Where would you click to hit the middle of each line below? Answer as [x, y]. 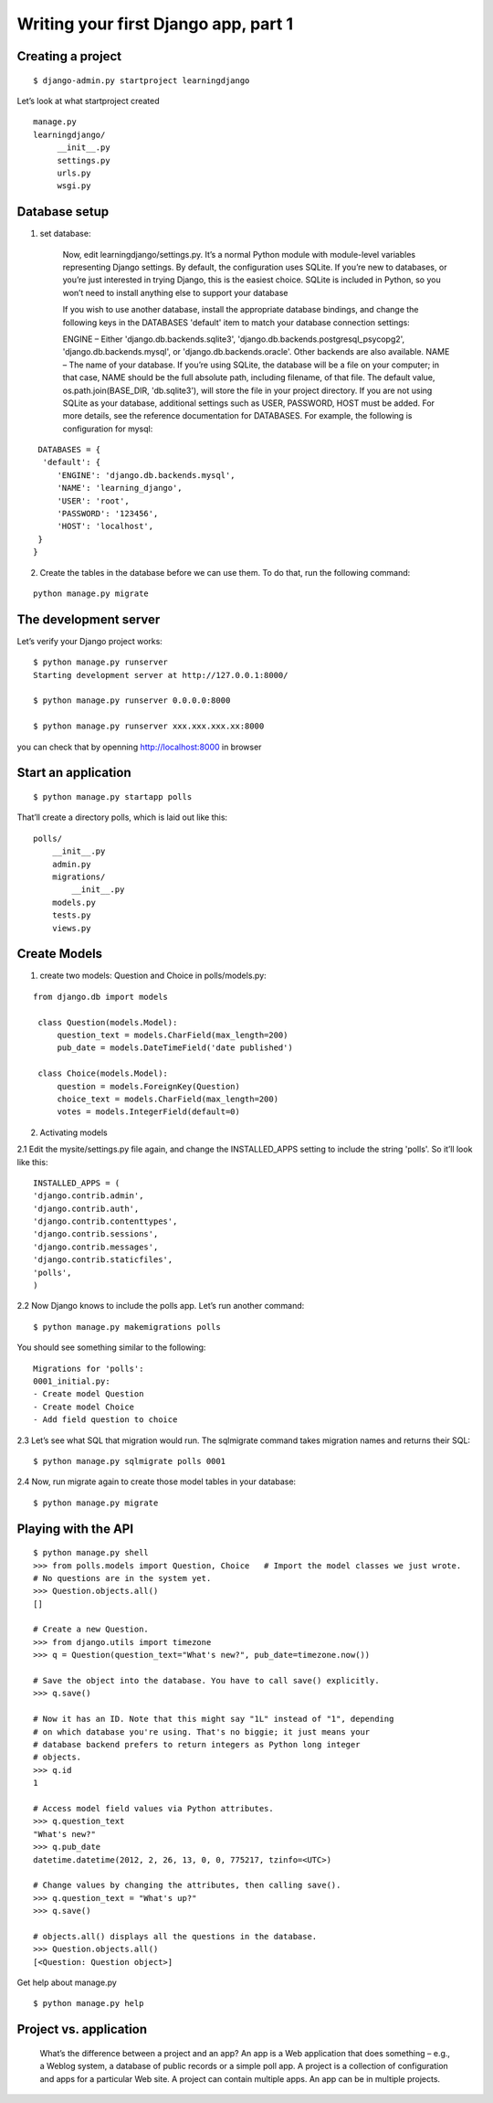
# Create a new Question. [91, 1630]
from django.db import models [101, 997]
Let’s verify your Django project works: [90, 641]
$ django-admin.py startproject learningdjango [142, 80]
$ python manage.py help [89, 2003]
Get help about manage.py [67, 1982]
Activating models [74, 1132]
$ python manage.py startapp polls [113, 797]
